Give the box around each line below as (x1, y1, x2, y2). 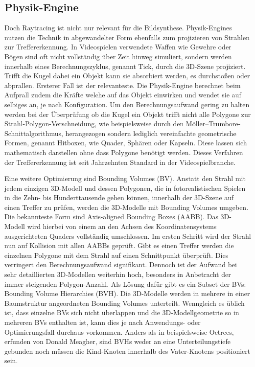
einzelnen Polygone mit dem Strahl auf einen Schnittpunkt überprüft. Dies (4, 250, 229, 260)
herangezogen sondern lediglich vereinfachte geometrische (65, 128, 236, 138)
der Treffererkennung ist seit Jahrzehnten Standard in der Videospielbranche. (4, 157, 236, 167)
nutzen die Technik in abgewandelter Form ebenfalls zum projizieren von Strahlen (4, 32, 250, 42)
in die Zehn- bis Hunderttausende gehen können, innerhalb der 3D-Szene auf (4, 192, 234, 203)
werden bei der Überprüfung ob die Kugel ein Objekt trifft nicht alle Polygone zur (4, 109, 251, 119)
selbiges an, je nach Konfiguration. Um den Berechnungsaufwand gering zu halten (4, 99, 250, 109)
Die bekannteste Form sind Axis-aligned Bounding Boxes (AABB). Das (4, 211, 218, 222)
